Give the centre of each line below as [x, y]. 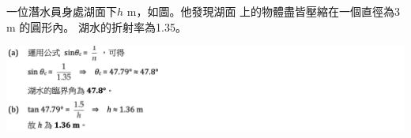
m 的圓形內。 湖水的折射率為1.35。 [96, 26]
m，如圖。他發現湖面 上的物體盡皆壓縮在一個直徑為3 [264, 11]
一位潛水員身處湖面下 [62, 11]
